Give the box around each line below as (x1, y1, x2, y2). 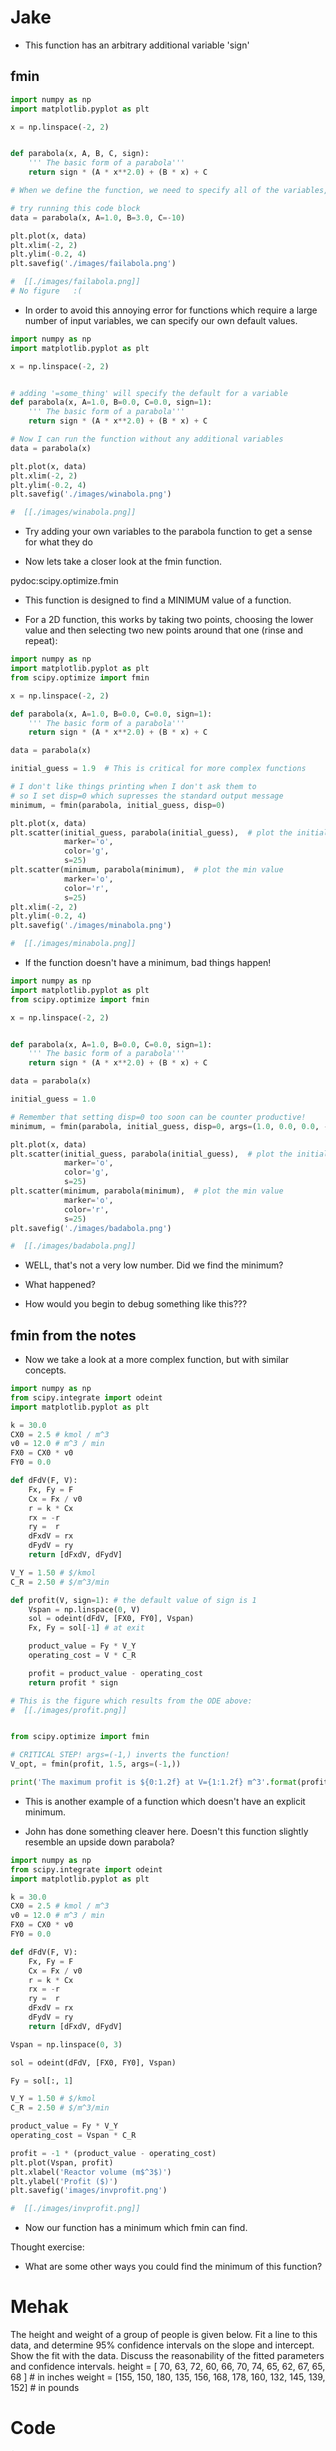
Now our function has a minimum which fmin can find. (24, 2222, 248, 2234)
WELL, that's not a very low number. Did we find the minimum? (24, 1259, 284, 1271)
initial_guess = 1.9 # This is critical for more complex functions (10, 764, 307, 774)
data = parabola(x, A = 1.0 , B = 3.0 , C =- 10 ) (10, 212, 186, 223)
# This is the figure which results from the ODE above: (10, 1696, 253, 1706)
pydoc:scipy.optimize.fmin (10, 575, 119, 587)
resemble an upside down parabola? (24, 1836, 175, 1848)
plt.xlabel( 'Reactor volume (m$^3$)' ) (10, 2167, 172, 2177)
